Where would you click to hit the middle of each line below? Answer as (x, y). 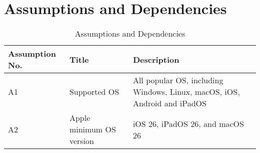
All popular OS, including (178, 80)
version (81, 141)
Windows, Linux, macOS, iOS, (186, 92)
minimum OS (92, 129)
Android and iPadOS (169, 103)
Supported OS (94, 92)
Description (156, 59)
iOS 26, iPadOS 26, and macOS (188, 123)
